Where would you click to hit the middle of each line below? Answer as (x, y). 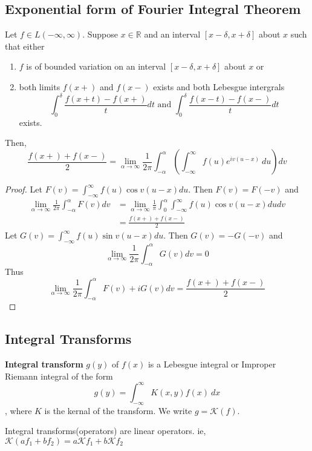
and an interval (172, 34)
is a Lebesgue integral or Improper (212, 364)
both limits (40, 86)
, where (18, 410)
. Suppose (100, 34)
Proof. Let (24, 189)
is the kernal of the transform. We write (118, 410)
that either (25, 46)
